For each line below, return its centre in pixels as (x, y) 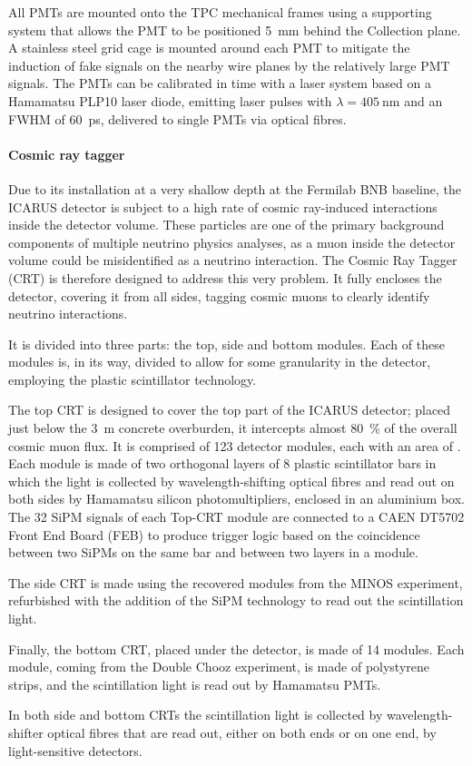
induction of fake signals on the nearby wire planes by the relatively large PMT (229, 65)
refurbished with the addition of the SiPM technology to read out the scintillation (236, 600)
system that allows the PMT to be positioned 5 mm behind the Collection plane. (235, 29)
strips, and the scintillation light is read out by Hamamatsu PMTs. (195, 684)
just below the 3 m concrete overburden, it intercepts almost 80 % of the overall (233, 428)
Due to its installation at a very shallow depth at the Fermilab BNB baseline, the (235, 188)
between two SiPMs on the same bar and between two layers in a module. (213, 552)
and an (423, 100)
